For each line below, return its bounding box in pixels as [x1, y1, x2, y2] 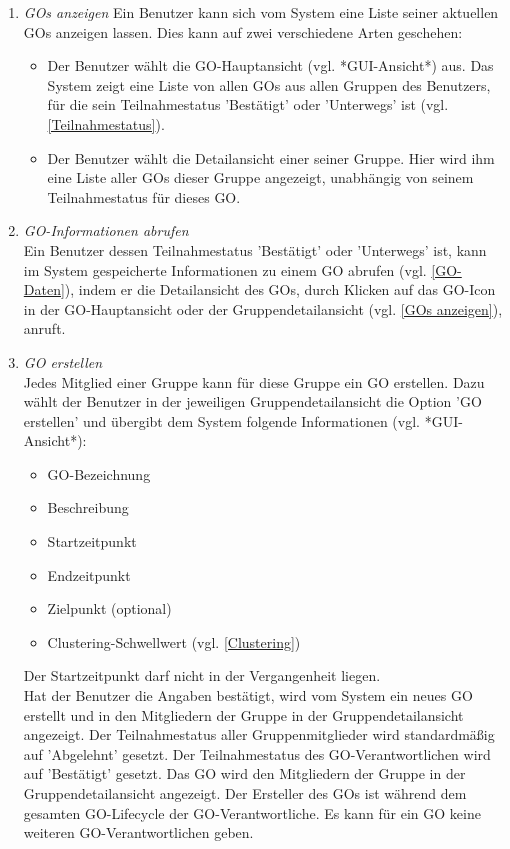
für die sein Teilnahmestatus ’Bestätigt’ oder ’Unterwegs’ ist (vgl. [47, 94, 449, 115]
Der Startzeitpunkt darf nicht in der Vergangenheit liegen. [23, 665, 381, 686]
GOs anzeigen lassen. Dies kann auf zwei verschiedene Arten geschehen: [23, 21, 463, 42]
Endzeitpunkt [47, 564, 131, 585]
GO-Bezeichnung [47, 463, 151, 484]
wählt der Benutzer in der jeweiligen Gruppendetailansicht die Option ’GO [23, 391, 482, 412]
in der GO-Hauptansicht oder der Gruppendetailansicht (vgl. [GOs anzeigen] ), [23, 298, 503, 319]
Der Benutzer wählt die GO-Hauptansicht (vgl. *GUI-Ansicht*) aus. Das [47, 55, 494, 76]
